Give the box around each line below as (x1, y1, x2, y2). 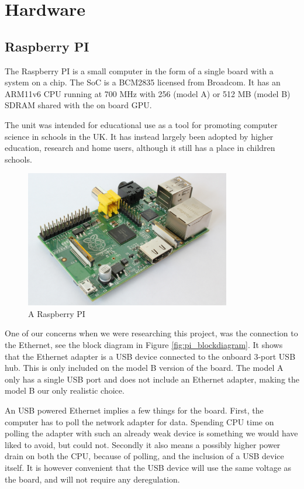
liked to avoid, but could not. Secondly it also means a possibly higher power (5, 438, 281, 450)
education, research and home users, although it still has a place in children (5, 142, 275, 154)
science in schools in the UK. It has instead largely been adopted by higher (5, 130, 274, 142)
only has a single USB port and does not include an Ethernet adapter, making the (5, 373, 299, 385)
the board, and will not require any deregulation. (5, 473, 180, 485)
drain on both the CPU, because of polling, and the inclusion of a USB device (5, 450, 284, 462)
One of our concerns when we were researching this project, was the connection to (5, 327, 298, 339)
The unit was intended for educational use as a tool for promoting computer (5, 118, 278, 130)
